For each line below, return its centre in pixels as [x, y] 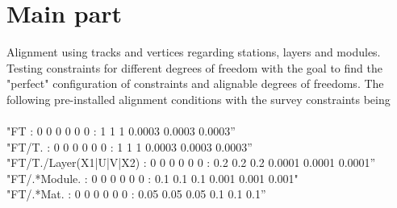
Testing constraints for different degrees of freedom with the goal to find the [194, 67]
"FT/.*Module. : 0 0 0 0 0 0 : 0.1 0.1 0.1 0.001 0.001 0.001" [153, 178]
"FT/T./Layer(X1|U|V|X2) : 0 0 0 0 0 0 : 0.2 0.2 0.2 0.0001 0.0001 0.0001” [191, 162]
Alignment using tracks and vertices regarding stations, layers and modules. [194, 52]
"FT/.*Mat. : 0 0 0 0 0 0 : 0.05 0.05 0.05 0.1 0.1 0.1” [136, 194]
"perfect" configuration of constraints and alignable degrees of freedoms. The [195, 83]
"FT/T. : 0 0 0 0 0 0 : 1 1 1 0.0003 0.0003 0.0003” [130, 146]
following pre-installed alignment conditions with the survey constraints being [198, 99]
